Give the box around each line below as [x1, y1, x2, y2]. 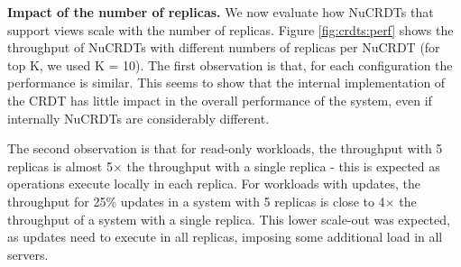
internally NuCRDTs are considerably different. [7, 108, 270, 127]
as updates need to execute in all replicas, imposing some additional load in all [7, 227, 443, 246]
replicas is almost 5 [7, 156, 113, 175]
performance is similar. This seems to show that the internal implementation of [7, 73, 446, 92]
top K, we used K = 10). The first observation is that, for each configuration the [7, 55, 453, 74]
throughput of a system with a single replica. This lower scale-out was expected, [7, 209, 450, 228]
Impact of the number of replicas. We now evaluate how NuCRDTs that [7, 3, 434, 21]
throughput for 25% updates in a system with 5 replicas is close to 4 [7, 191, 385, 210]
